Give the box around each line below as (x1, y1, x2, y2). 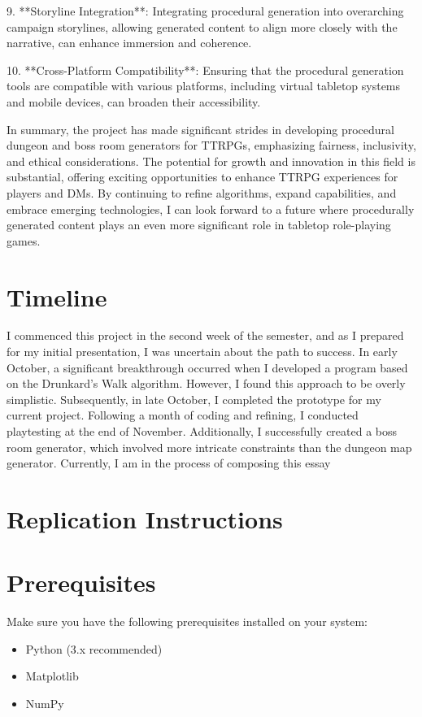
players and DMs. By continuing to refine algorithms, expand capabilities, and (7, 184, 397, 201)
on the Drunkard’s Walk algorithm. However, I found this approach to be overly (7, 375, 406, 392)
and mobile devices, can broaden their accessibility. (7, 93, 261, 110)
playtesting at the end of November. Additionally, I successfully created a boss (7, 423, 398, 439)
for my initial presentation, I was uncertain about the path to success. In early (7, 343, 398, 360)
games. (7, 232, 41, 249)
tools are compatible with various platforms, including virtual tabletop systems (7, 77, 401, 94)
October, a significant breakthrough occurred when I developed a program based (7, 358, 408, 376)
